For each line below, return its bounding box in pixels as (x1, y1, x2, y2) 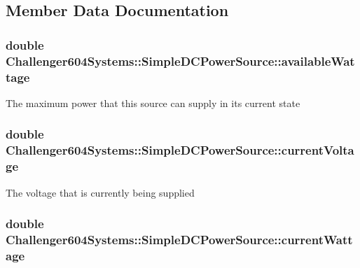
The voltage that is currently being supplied (6, 185, 195, 199)
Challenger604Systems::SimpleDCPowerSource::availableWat (6, 52, 355, 69)
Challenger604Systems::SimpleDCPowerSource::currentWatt (6, 230, 353, 248)
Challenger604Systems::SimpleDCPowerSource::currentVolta (6, 141, 354, 159)
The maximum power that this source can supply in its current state (6, 95, 300, 110)
